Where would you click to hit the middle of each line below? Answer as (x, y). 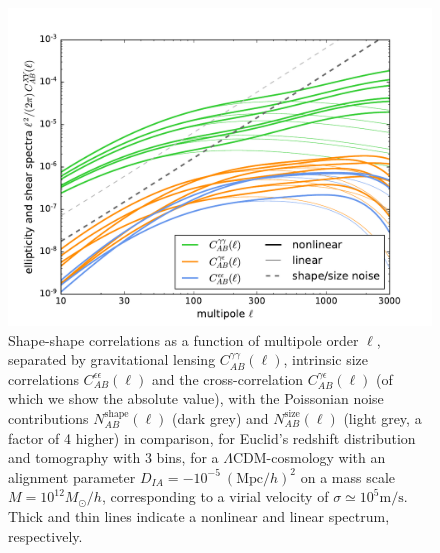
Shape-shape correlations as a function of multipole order (183, 339)
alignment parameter (72, 476)
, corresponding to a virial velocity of (215, 496)
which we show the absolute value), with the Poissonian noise (196, 398)
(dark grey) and (220, 417)
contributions (48, 417)
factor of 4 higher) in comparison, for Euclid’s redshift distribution (212, 437)
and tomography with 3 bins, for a (113, 457)
